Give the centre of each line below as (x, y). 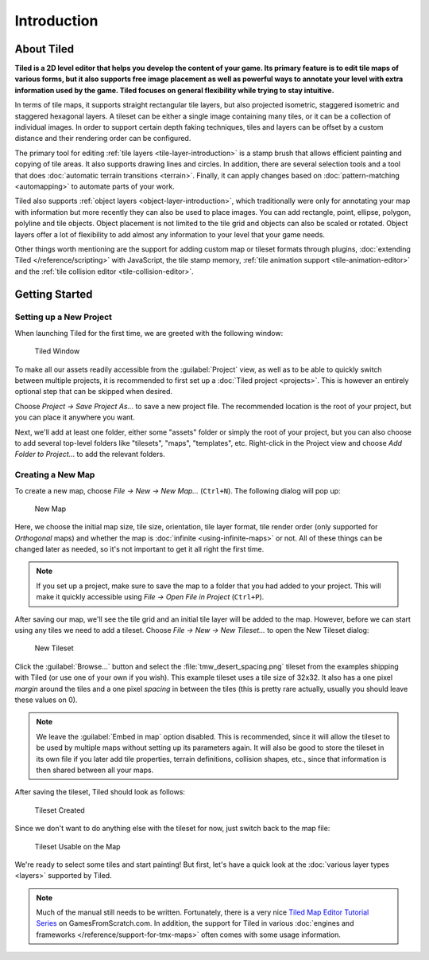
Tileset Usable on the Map (77, 846)
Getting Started (54, 294)
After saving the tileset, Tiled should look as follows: (100, 792)
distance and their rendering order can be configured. (103, 139)
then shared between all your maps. (95, 770)
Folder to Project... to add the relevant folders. (90, 455)
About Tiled (44, 49)
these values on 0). (46, 700)
